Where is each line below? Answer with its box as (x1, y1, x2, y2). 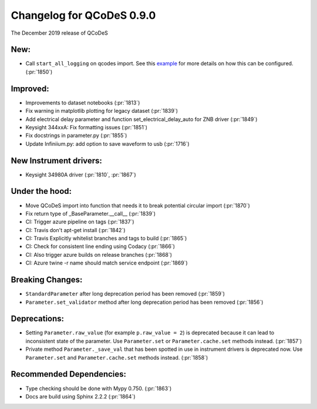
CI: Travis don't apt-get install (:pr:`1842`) (25, 226, 126, 233)
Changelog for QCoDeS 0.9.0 (11, 9, 156, 22)
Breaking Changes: (11, 275, 83, 285)
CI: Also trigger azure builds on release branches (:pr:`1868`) (25, 251, 173, 258)
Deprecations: (11, 314, 65, 324)
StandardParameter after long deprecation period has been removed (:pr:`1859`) (25, 290, 225, 297)
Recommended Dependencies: (11, 369, 126, 379)
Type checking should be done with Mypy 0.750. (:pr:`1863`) (25, 385, 172, 392)
